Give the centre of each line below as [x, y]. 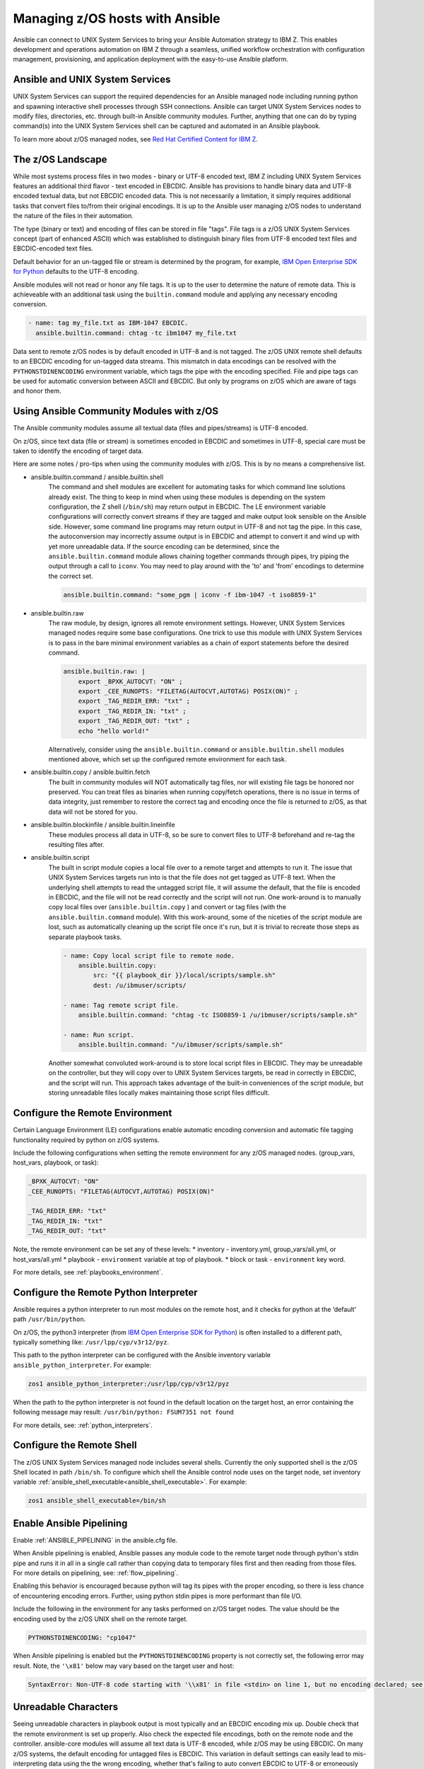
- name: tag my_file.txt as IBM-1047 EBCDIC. [108, 323]
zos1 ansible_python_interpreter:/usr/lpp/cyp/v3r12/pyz [129, 1384]
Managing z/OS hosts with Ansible [117, 18]
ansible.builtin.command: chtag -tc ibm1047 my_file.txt [136, 333]
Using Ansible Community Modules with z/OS [116, 411]
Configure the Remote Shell [75, 1445]
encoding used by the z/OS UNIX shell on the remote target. [101, 1619]
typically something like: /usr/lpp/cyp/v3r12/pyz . [91, 1342]
